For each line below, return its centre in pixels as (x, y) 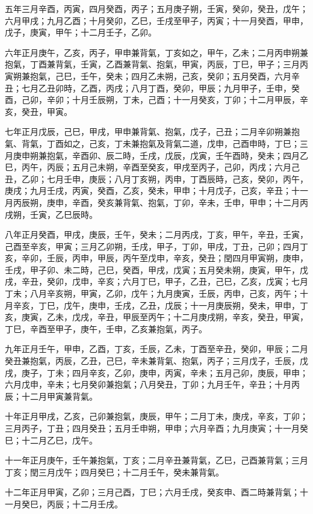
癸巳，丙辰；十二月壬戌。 (72, 503)
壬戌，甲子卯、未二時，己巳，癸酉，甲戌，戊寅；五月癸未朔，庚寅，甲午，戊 (156, 269)
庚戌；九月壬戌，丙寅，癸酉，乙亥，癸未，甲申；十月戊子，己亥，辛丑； (148, 190)
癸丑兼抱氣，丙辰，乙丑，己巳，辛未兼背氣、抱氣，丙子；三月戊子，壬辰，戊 (156, 361)
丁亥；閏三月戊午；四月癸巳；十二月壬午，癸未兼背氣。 (114, 472)
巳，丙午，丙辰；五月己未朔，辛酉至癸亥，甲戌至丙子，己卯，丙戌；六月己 (152, 167)
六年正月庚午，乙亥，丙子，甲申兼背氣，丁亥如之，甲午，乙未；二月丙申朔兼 (156, 52)
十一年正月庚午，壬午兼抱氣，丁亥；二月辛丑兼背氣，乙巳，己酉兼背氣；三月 (156, 460)
